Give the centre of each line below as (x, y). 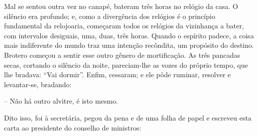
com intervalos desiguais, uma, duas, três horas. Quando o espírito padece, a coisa (129, 35)
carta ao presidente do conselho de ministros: (73, 127)
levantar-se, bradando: (38, 84)
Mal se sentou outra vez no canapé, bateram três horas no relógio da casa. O (121, 6)
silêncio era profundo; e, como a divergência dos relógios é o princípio (110, 16)
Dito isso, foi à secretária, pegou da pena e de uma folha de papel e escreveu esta (128, 117)
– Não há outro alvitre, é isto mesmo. (61, 101)
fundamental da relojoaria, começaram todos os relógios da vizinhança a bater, (124, 26)
